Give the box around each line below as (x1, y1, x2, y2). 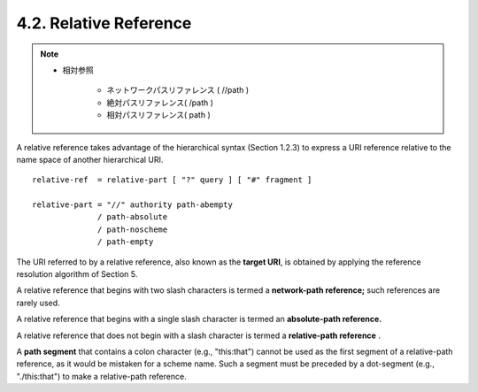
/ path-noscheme (97, 224, 168, 234)
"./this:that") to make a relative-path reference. (16, 371, 187, 381)
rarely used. (16, 297, 61, 308)
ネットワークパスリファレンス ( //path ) (106, 85, 250, 96)
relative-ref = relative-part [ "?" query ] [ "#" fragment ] (32, 175, 312, 185)
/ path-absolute (97, 212, 168, 222)
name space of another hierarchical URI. (16, 154, 164, 165)
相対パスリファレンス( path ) (106, 110, 212, 120)
